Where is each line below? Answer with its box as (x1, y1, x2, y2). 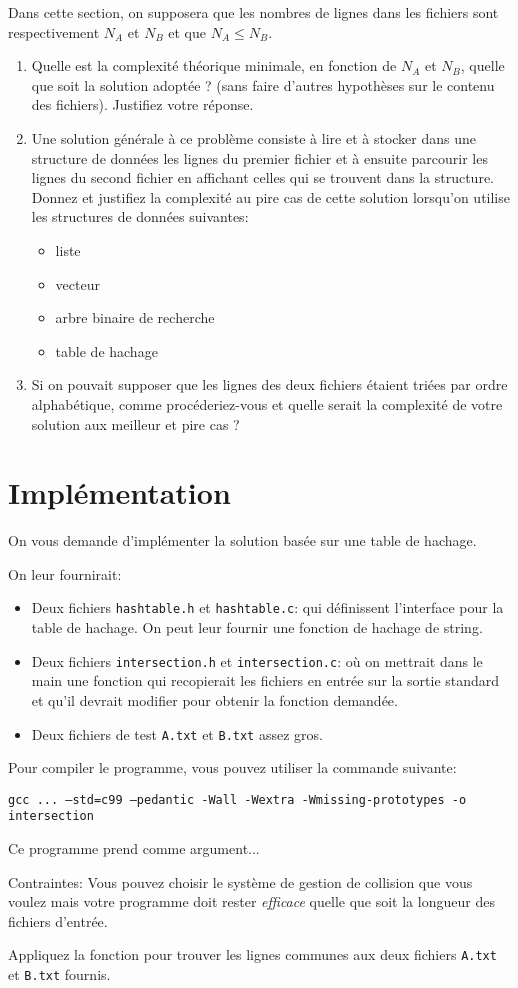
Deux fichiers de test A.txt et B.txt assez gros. (31, 723, 323, 744)
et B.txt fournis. (8, 964, 111, 985)
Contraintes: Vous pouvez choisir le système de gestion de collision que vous (8, 871, 473, 892)
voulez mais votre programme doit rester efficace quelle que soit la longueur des (8, 891, 495, 912)
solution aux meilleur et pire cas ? (31, 413, 240, 434)
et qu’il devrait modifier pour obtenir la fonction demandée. (31, 689, 398, 710)
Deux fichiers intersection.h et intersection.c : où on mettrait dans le (31, 650, 483, 671)
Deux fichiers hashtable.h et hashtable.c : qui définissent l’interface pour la (31, 597, 504, 618)
